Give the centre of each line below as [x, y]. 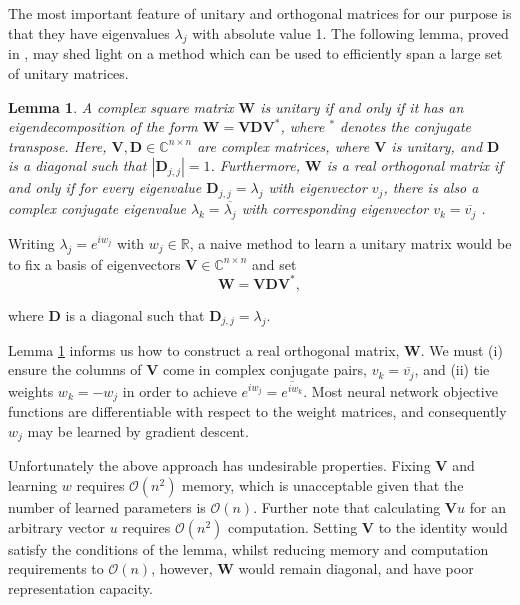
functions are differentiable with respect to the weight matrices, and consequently [257, 411]
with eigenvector [317, 187]
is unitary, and [437, 145]
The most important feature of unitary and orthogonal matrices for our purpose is [260, 13]
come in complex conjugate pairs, [265, 369]
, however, [182, 568]
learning [33, 485]
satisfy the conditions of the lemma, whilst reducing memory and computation [248, 548]
